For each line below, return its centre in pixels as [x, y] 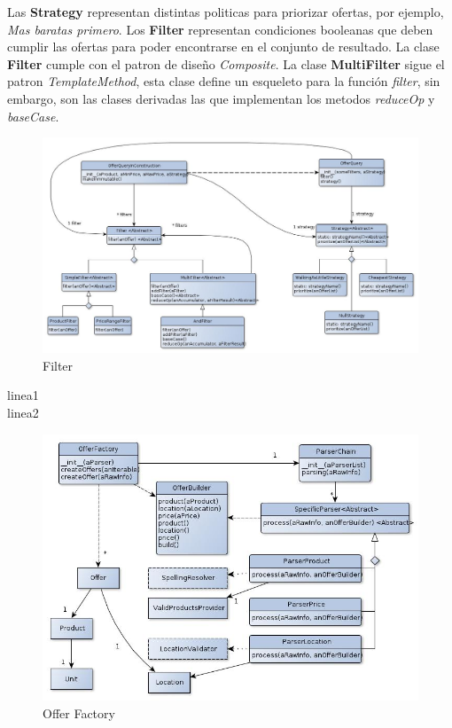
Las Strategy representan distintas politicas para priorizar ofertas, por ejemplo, [226, 12]
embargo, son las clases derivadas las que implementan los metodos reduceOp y [221, 98]
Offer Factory [79, 712]
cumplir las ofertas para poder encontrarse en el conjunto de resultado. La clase [223, 47]
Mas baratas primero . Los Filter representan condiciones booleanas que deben [220, 29]
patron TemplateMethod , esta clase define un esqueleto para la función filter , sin [224, 81]
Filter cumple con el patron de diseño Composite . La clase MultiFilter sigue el [226, 63]
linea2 [23, 412]
